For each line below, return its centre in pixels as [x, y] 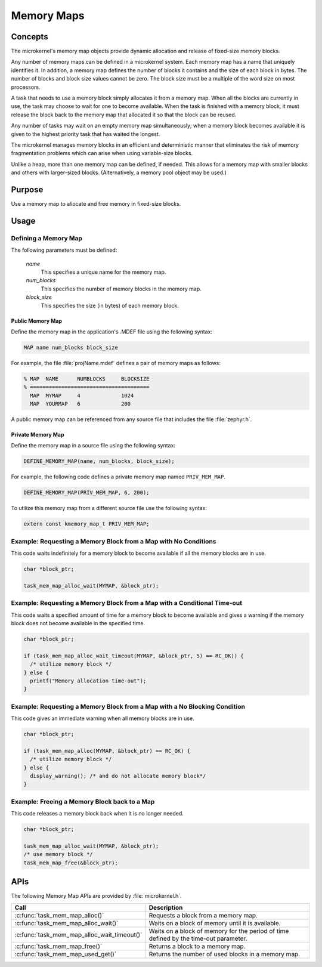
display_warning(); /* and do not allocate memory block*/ [118, 776]
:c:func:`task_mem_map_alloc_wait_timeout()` [78, 935]
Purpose [27, 189]
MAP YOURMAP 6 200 [80, 404]
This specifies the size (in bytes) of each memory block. [110, 305]
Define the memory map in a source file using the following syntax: [93, 446]
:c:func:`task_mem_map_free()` [58, 946]
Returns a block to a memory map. [197, 946]
